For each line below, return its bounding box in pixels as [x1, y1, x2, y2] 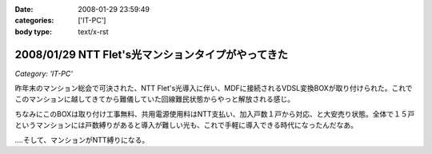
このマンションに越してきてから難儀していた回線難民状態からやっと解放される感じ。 [14, 94, 295, 104]
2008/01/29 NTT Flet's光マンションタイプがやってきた [14, 48, 288, 61]
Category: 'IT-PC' [14, 69, 74, 78]
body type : [14, 26, 52, 36]
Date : [14, 5, 34, 14]
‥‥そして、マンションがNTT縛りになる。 [14, 135, 150, 144]
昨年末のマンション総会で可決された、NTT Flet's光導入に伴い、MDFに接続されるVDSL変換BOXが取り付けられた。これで [14, 84, 413, 93]
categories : [14, 16, 54, 26]
